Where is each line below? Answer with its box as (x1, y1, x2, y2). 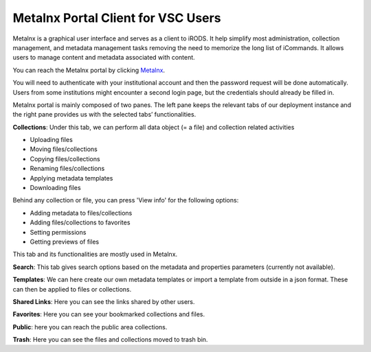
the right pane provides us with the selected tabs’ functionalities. (12, 110, 196, 119)
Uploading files (30, 136, 74, 144)
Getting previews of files (30, 237, 100, 246)
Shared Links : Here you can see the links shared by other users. (12, 297, 195, 305)
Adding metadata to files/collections (30, 209, 133, 217)
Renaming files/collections (30, 165, 105, 173)
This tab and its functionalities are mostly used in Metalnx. (12, 250, 178, 259)
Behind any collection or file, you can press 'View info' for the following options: (12, 196, 239, 204)
